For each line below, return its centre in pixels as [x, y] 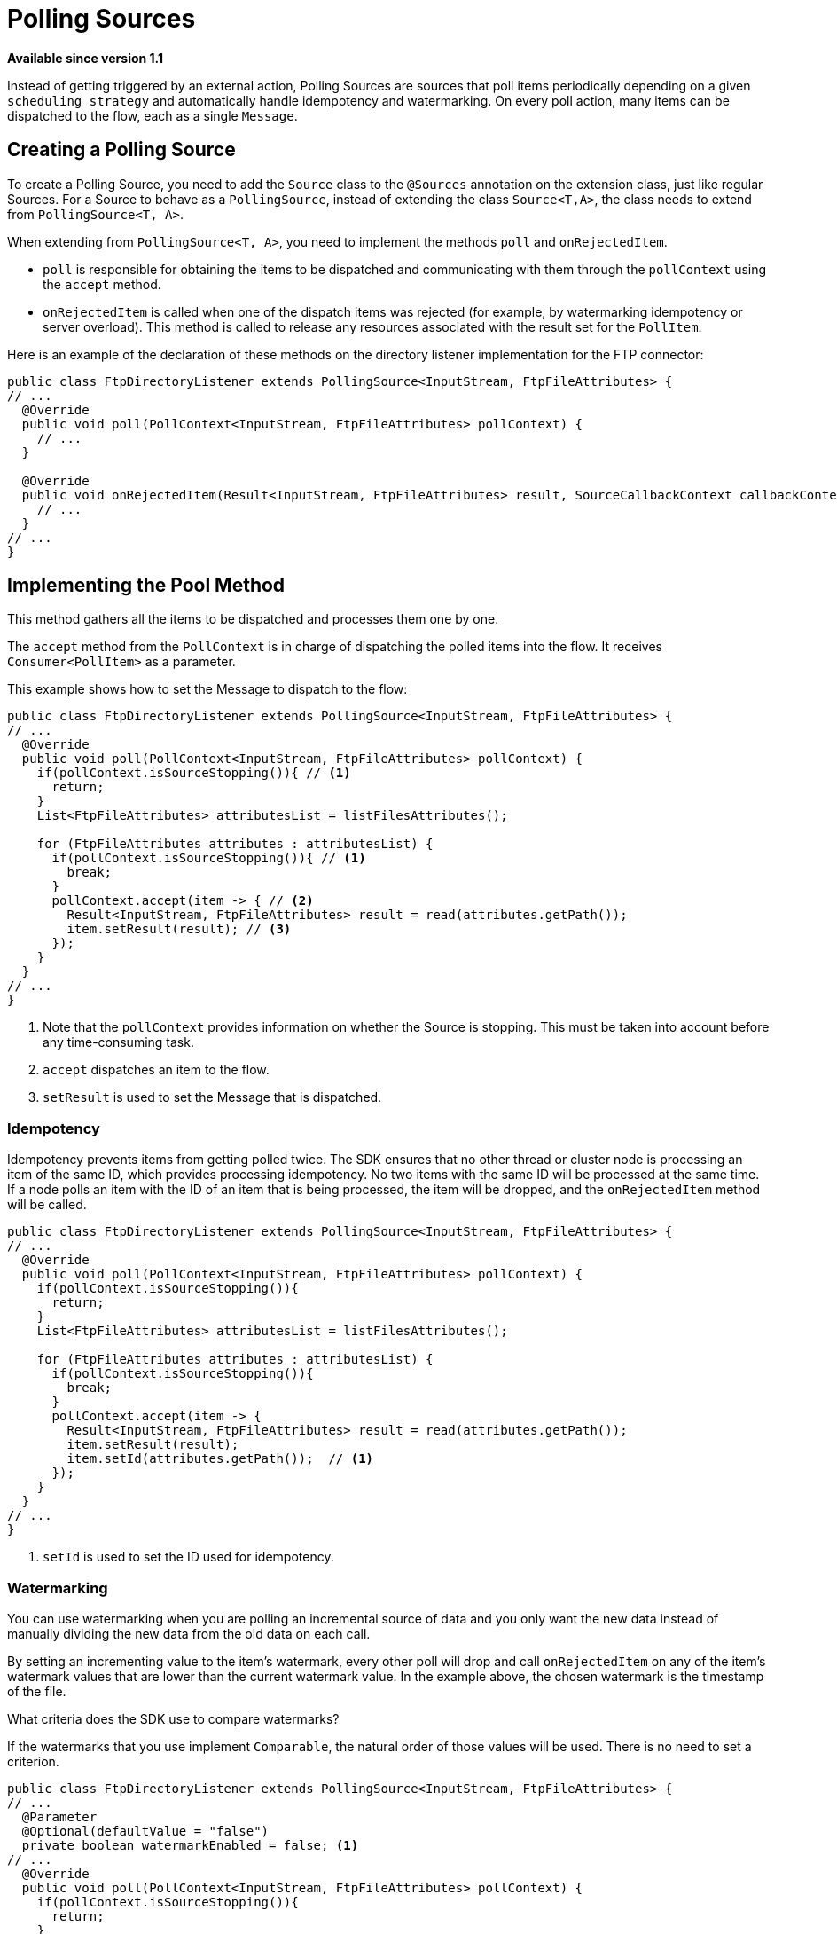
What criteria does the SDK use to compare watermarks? [173, 1718]
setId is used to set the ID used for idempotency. [188, 1557]
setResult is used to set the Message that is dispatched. [212, 1097]
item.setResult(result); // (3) [179, 929]
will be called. [47, 1205]
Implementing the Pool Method [146, 586]
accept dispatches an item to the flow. [156, 1070]
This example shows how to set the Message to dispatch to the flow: [207, 689]
